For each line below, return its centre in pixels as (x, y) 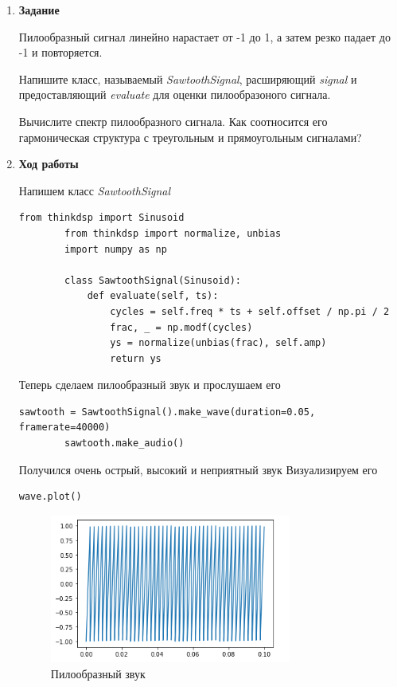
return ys (136, 358)
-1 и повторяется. (60, 52)
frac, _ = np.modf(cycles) (181, 327)
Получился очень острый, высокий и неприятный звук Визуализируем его (198, 469)
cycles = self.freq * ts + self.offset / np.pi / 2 (250, 311)
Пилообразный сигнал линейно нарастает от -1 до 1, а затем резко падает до (204, 36)
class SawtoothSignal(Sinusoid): (153, 280)
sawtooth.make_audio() (125, 444)
